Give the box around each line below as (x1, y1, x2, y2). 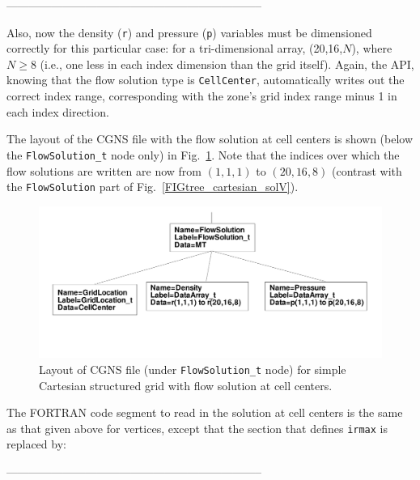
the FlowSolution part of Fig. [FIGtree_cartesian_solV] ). (6, 178, 299, 195)
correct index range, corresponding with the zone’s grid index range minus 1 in (6, 87, 397, 104)
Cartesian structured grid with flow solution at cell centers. (39, 376, 333, 393)
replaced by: (6, 435, 66, 452)
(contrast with (332, 162, 402, 179)
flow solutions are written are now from (6, 162, 202, 179)
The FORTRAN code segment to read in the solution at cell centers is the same (6, 404, 403, 421)
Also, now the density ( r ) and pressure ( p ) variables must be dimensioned (6, 23, 372, 40)
